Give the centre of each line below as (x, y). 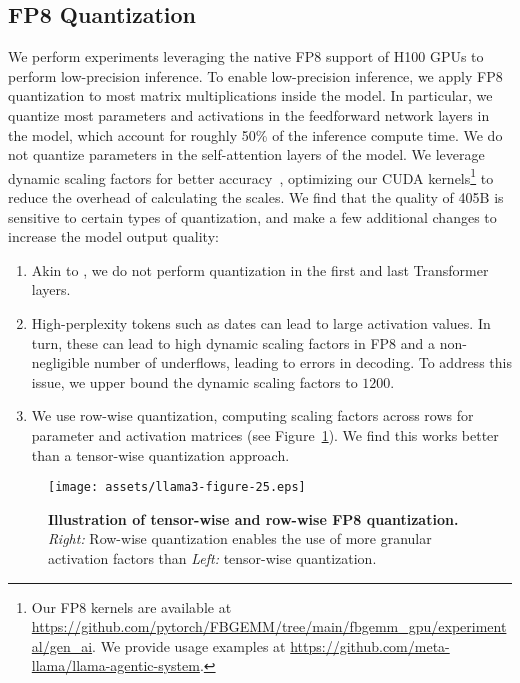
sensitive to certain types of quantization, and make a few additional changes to (252, 216)
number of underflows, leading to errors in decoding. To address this (303, 362)
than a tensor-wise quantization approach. (160, 454)
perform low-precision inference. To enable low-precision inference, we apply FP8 (255, 75)
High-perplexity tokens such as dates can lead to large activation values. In (261, 322)
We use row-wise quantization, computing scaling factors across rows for (252, 415)
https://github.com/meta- (370, 645)
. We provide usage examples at (189, 645)
